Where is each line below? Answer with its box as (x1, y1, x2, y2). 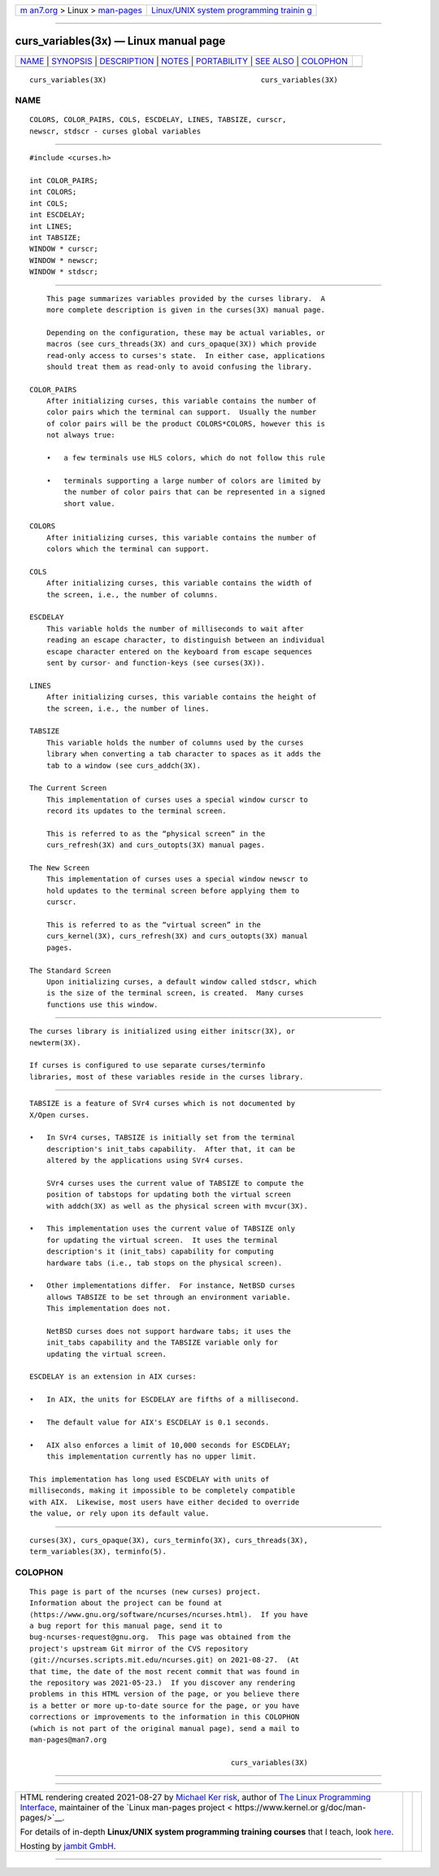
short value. (63, 499, 115, 508)
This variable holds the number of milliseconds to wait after (46, 623, 304, 633)
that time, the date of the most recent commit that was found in (29, 1667, 300, 1676)
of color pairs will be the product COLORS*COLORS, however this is (46, 419, 325, 428)
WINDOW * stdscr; (29, 267, 98, 277)
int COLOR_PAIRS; (29, 176, 98, 186)
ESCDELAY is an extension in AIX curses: (29, 1372, 197, 1381)
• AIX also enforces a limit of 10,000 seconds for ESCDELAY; (29, 1441, 292, 1450)
